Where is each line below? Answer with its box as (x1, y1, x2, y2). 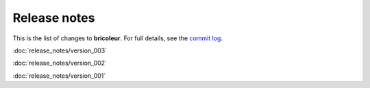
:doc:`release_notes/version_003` (12, 46, 108, 55)
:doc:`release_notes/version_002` (12, 59, 108, 68)
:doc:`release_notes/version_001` (12, 72, 106, 80)
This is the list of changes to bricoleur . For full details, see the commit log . (12, 34, 223, 42)
